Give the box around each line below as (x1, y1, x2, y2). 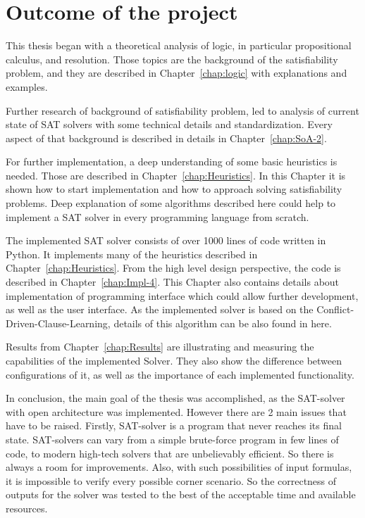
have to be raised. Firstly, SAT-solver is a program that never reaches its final (6, 418, 342, 433)
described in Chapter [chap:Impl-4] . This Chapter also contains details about (6, 274, 340, 289)
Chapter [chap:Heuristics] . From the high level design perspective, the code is (6, 260, 341, 275)
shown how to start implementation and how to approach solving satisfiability (6, 182, 342, 196)
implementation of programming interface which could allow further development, (6, 288, 359, 303)
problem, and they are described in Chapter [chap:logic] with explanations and (6, 65, 347, 80)
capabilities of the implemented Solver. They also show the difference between (6, 353, 342, 367)
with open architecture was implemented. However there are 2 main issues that (6, 404, 347, 419)
